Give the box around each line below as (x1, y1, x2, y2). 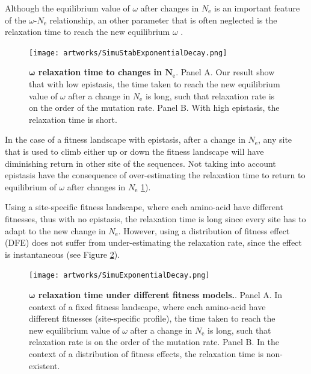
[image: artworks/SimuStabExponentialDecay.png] (29, 48, 227, 57)
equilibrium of (5, 180, 57, 193)
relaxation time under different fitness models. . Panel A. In (38, 288, 283, 301)
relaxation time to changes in (38, 66, 162, 78)
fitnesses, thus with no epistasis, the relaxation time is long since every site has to (5, 212, 306, 225)
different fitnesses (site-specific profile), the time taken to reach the (29, 312, 276, 325)
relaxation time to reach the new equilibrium (5, 25, 170, 38)
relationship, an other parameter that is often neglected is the (49, 13, 277, 26)
